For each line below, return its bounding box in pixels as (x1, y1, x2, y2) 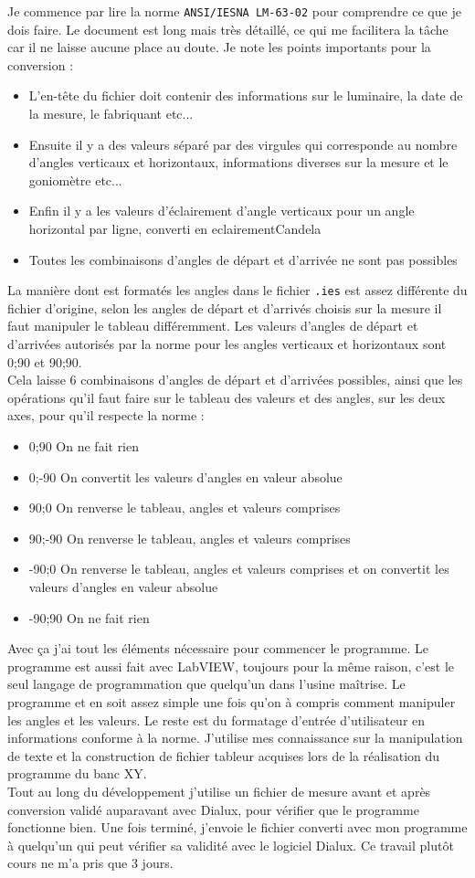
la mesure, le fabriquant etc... (28, 104, 194, 123)
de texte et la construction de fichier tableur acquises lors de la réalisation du (7, 746, 440, 765)
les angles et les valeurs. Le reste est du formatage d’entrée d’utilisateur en (7, 710, 426, 729)
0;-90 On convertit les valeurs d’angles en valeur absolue (28, 467, 343, 486)
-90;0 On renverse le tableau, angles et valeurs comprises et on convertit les (28, 559, 449, 578)
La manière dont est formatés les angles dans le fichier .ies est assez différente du (7, 280, 468, 300)
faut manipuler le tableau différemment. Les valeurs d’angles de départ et (7, 316, 418, 335)
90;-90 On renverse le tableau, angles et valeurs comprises (28, 528, 351, 547)
